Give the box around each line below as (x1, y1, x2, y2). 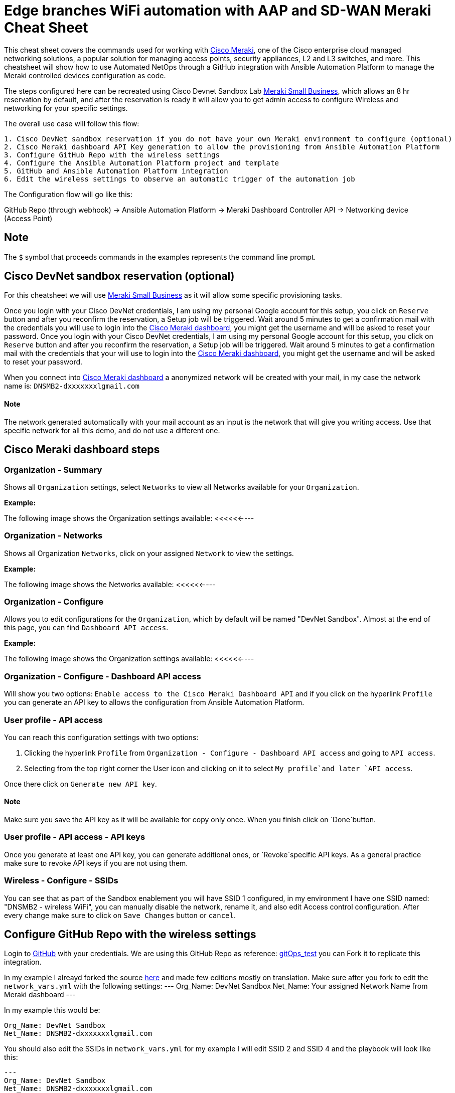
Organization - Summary (4, 464, 102, 475)
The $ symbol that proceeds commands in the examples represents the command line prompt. (4, 252, 316, 261)
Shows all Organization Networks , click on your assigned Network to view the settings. (4, 549, 294, 558)
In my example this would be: (4, 1006, 100, 1015)
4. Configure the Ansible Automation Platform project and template (4, 158, 279, 167)
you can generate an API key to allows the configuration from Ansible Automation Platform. (4, 698, 305, 707)
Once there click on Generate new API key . (4, 779, 157, 788)
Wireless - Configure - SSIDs (4, 875, 118, 886)
